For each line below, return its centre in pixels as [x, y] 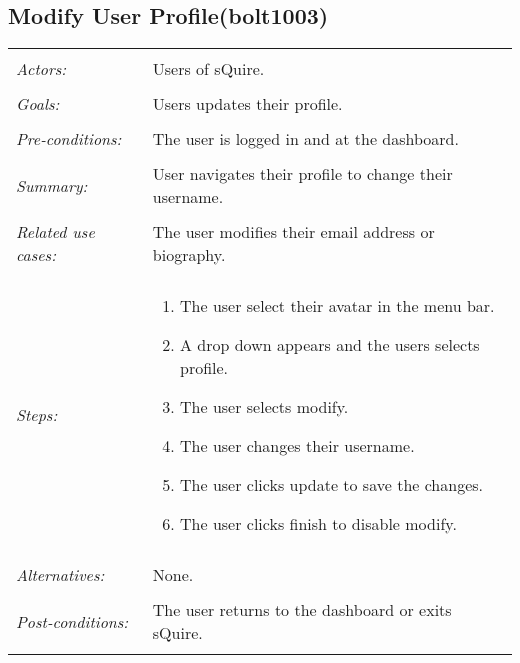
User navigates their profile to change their [302, 174]
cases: [36, 255]
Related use [55, 232]
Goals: [38, 104]
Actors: [41, 69]
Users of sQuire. [208, 69]
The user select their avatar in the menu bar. [337, 306]
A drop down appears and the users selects [330, 345]
